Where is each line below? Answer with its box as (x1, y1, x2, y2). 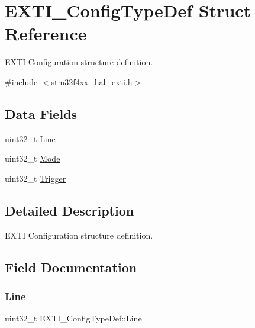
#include (5, 75, 38, 88)
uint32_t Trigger (5, 172, 66, 184)
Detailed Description (5, 201, 134, 219)
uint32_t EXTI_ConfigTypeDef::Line (5, 312, 142, 324)
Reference (5, 21, 87, 46)
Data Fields (5, 104, 78, 123)
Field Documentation (5, 258, 137, 276)
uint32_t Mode (5, 152, 60, 165)
